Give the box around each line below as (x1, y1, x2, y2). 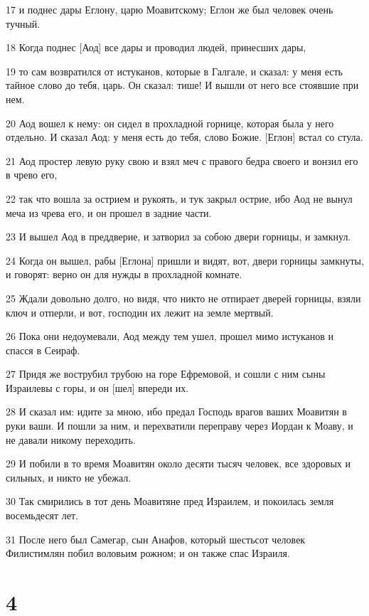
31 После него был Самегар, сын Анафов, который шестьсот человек (6, 531, 306, 546)
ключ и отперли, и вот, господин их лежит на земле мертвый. (6, 304, 274, 319)
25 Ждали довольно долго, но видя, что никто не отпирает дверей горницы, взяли (6, 290, 361, 305)
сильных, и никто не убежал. (6, 469, 132, 484)
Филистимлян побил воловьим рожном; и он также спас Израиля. (6, 546, 290, 561)
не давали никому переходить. (6, 432, 136, 447)
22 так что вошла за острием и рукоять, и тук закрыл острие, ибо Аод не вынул (6, 191, 353, 206)
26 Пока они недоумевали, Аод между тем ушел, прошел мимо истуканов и (6, 329, 334, 344)
